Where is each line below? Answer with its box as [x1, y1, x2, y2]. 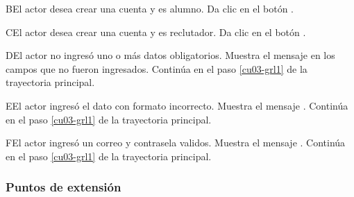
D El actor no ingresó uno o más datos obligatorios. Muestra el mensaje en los [6, 48, 335, 62]
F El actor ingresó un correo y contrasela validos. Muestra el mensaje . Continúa [6, 135, 346, 150]
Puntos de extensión [6, 178, 121, 196]
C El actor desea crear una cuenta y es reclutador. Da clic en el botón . [6, 24, 306, 39]
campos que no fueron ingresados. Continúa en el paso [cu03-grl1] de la [6, 61, 307, 76]
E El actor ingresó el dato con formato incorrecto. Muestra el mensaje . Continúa [6, 98, 348, 112]
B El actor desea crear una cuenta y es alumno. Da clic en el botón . [6, 1, 294, 15]
